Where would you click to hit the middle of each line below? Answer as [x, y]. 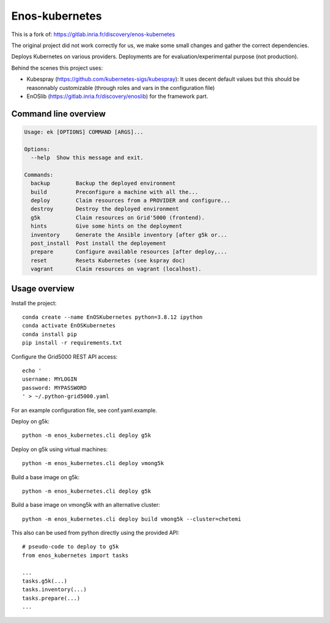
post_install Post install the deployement [98, 243]
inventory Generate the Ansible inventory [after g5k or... [129, 235]
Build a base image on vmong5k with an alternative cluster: [86, 505]
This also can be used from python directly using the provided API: [95, 533]
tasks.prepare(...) [51, 598]
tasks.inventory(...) [54, 590]
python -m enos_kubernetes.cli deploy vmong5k [93, 463]
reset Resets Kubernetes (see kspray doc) [108, 260]
